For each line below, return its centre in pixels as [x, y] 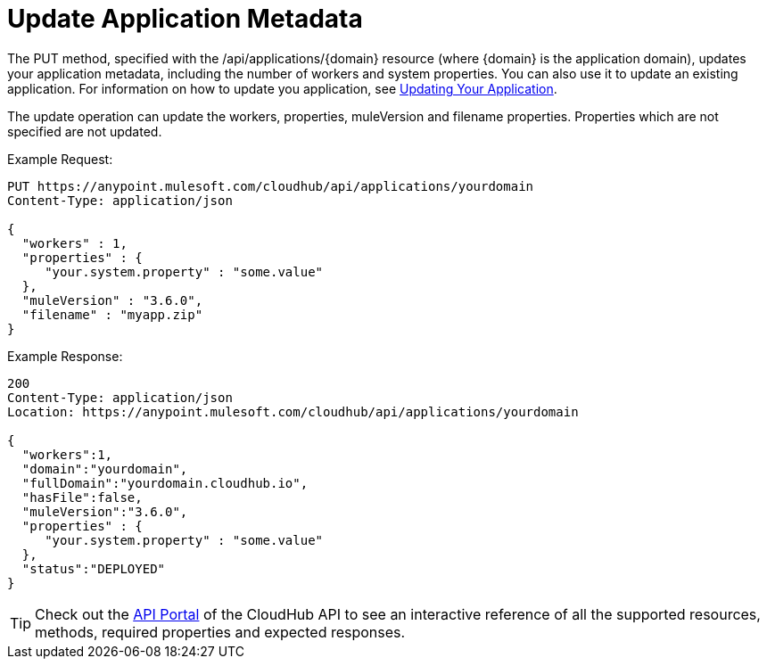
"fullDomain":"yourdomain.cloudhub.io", [165, 483]
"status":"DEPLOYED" [94, 568]
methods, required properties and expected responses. [220, 632]
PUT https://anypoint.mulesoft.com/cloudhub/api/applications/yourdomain [271, 186]
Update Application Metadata [185, 19]
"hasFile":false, [82, 497]
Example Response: [65, 356]
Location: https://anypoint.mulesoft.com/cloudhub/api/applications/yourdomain [293, 411]
